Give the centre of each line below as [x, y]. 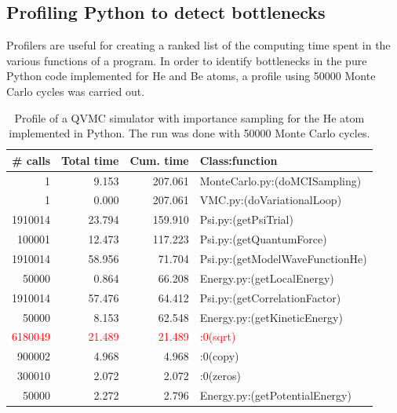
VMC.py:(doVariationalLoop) [271, 200]
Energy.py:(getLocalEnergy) [267, 278]
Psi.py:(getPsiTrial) [246, 219]
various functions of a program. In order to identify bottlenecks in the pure [187, 60]
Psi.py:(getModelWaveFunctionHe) [283, 258]
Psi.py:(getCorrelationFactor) [270, 297]
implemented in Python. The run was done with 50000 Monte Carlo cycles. [189, 133]
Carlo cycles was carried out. [76, 91]
